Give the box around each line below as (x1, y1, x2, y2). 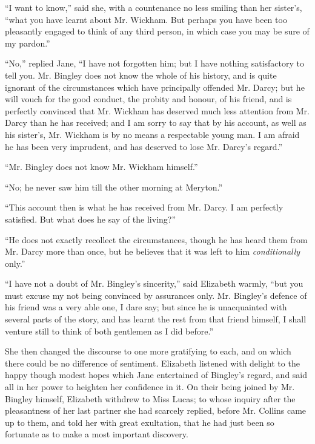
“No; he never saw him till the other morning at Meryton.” (5, 180, 223, 193)
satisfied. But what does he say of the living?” (5, 212, 176, 225)
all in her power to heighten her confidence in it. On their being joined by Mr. (5, 380, 295, 393)
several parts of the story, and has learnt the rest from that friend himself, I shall (5, 313, 307, 325)
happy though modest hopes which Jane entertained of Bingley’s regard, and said (5, 368, 308, 381)
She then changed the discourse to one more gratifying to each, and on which (5, 345, 291, 357)
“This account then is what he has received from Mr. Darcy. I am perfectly (5, 201, 283, 214)
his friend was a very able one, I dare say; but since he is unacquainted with (5, 301, 287, 313)
